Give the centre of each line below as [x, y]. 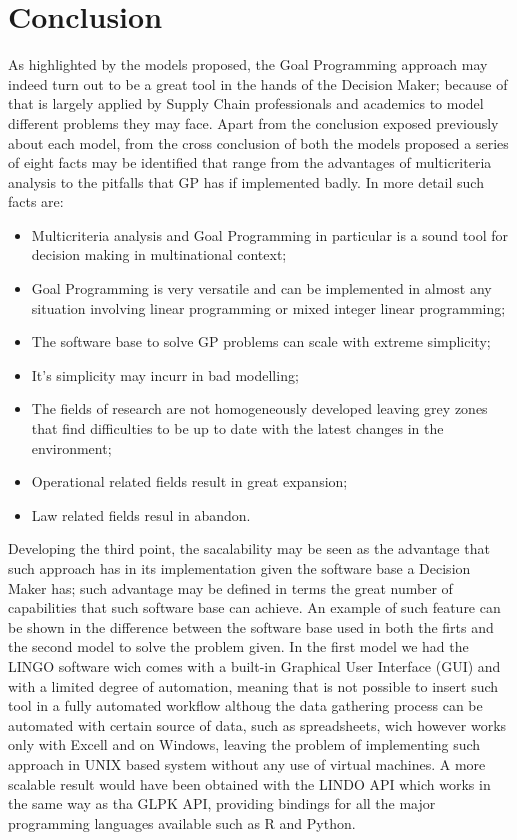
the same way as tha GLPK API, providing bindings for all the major [222, 803]
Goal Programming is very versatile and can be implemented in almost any [261, 288]
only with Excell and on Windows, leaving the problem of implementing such [244, 744]
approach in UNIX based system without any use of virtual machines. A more [247, 763]
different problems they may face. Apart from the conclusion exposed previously [253, 122]
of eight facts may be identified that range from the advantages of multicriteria [250, 162]
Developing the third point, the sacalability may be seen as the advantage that [249, 548]
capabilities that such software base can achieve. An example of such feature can [254, 607]
